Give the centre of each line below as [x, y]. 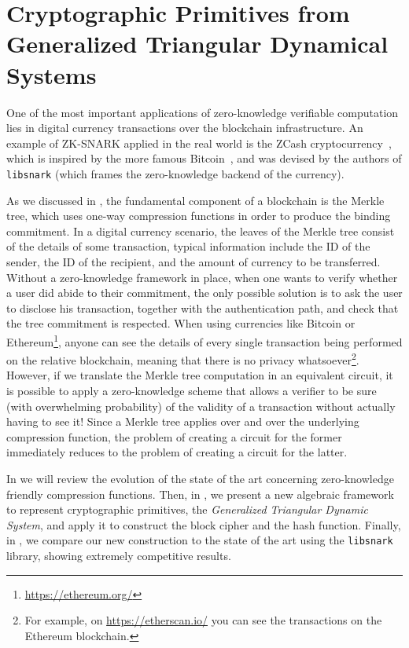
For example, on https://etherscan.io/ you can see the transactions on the [203, 620]
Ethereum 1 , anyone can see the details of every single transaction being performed [204, 340]
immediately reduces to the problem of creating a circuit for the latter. [177, 452]
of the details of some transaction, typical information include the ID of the [188, 246]
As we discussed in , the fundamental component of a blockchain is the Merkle [195, 200]
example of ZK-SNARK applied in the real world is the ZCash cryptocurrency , [199, 143]
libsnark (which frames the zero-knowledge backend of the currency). [175, 173]
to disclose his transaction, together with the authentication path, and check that [203, 308]
